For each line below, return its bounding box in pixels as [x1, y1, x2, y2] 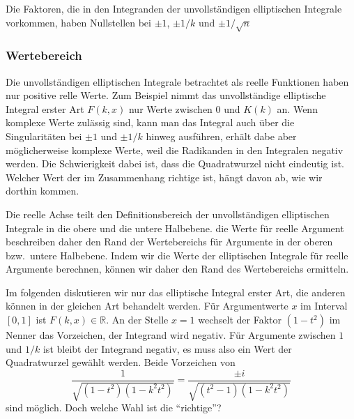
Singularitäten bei [6, 128, 82, 143]
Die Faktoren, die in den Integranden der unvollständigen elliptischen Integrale [6, 1, 342, 15]
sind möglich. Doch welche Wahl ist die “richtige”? [6, 400, 222, 415]
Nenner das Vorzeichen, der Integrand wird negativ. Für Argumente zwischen [6, 328, 336, 342]
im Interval [300, 298, 348, 313]
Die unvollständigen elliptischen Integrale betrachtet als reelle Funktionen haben [6, 74, 349, 89]
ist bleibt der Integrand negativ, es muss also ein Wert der [43, 341, 292, 356]
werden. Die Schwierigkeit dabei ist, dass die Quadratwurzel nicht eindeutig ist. [6, 156, 344, 171]
